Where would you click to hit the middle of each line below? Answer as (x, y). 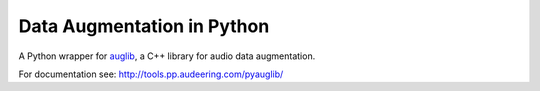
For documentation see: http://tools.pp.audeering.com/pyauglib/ (151, 74)
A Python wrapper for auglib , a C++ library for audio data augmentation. (167, 56)
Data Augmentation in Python (144, 26)
